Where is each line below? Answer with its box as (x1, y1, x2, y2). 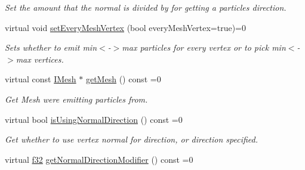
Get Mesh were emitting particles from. (5, 92, 148, 105)
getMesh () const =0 (85, 73, 161, 85)
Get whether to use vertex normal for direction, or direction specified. (5, 133, 258, 146)
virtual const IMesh (5, 73, 76, 85)
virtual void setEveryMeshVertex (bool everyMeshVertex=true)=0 (5, 21, 247, 33)
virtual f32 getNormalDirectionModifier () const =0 (5, 153, 193, 165)
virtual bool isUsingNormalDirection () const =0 (5, 113, 183, 125)
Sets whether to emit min (5, 41, 97, 54)
